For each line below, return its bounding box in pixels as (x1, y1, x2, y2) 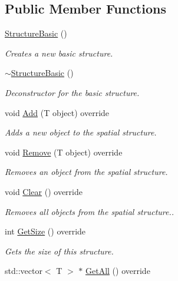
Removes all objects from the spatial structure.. (5, 205, 174, 217)
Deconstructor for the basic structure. (5, 86, 140, 98)
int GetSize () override (5, 225, 86, 237)
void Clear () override (5, 185, 83, 197)
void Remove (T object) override (5, 146, 123, 158)
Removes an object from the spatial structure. (5, 166, 168, 178)
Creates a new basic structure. (5, 47, 113, 59)
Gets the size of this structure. (5, 244, 114, 257)
